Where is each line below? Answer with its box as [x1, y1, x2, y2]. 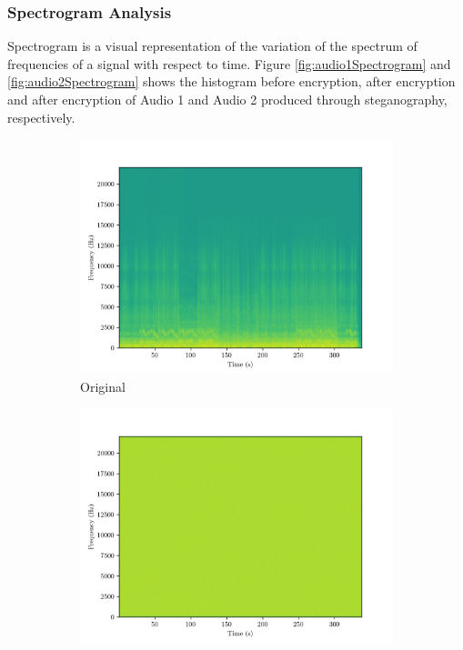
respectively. [7, 107, 75, 126]
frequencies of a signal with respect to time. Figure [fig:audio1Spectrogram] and [7, 54, 451, 73]
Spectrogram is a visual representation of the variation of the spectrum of [7, 36, 418, 55]
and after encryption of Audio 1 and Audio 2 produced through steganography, [7, 90, 448, 108]
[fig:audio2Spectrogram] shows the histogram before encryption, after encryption [7, 72, 456, 91]
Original [80, 376, 126, 395]
